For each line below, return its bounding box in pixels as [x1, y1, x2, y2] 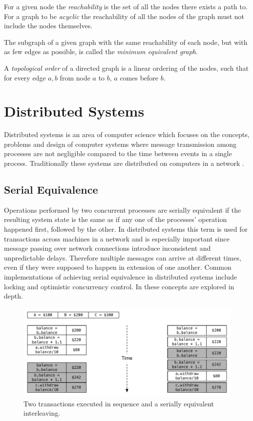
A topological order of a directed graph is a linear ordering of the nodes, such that [4, 62, 249, 73]
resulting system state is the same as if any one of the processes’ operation [4, 214, 227, 224]
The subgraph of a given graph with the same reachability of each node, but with [4, 37, 248, 47]
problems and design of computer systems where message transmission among [4, 139, 237, 149]
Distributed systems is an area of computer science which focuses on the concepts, [4, 129, 250, 140]
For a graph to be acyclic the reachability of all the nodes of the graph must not [4, 11, 245, 21]
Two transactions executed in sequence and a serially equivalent [23, 398, 214, 408]
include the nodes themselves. [4, 20, 93, 31]
